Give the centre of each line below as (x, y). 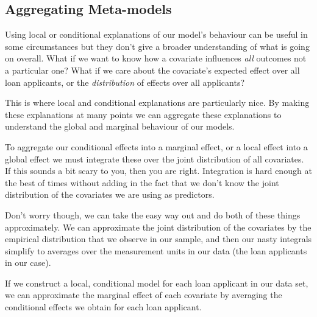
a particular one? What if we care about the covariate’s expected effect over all (152, 70)
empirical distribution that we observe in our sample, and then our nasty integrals (158, 239)
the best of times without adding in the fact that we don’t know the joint (142, 182)
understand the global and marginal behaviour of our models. (120, 126)
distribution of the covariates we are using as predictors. (110, 194)
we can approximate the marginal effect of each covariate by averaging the (144, 295)
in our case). (28, 263)
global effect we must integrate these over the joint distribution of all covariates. (155, 158)
